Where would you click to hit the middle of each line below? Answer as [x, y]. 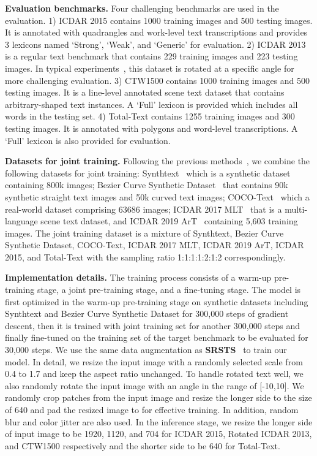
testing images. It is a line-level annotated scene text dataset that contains [145, 92]
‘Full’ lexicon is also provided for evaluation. [88, 140]
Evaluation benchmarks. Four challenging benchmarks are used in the [142, 8]
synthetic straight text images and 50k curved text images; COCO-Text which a [157, 196]
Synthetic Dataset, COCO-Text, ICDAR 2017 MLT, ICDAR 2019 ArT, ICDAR [155, 245]
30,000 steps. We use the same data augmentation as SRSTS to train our [146, 350]
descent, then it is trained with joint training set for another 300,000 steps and [153, 325]
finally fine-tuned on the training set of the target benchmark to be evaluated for [157, 337]
